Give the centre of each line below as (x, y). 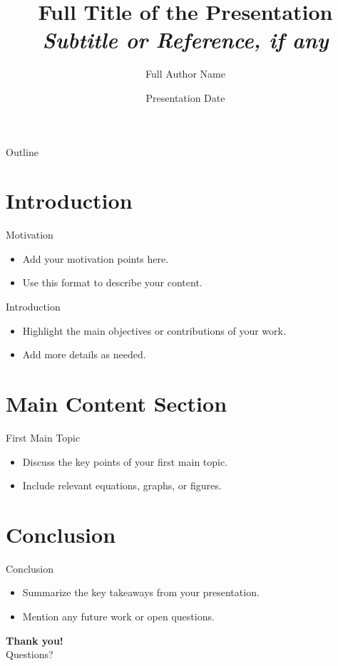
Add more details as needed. (84, 354)
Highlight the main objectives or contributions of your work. (154, 330)
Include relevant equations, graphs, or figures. (122, 485)
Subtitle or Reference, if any (185, 40)
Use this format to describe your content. (112, 282)
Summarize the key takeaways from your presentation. (141, 592)
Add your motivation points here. (96, 258)
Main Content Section (117, 403)
